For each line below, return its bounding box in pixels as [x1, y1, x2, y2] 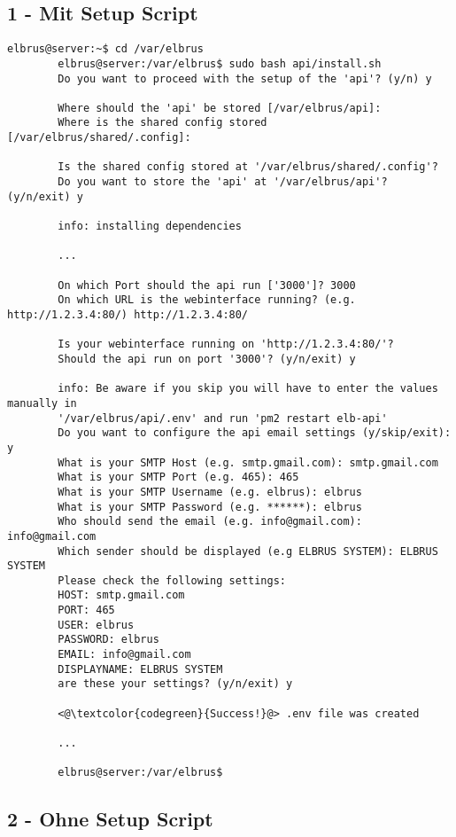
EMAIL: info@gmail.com [58, 648, 191, 661]
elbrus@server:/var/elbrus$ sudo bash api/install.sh [58, 57, 382, 70]
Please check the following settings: [58, 574, 286, 587]
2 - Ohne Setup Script [7, 805, 213, 833]
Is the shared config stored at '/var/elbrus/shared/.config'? [58, 160, 438, 174]
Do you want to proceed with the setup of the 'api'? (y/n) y [58, 72, 432, 85]
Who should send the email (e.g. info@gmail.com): [58, 515, 362, 528]
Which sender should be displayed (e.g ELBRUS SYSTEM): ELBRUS [58, 544, 438, 558]
